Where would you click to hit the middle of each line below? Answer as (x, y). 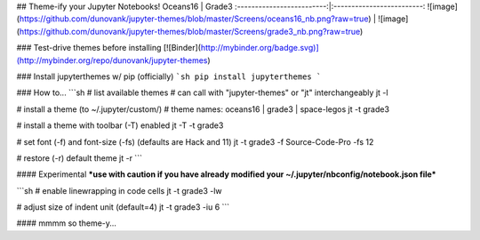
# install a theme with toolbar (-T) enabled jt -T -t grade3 (120, 125)
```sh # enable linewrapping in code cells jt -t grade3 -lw (119, 190)
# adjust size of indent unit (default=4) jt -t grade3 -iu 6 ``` (123, 207)
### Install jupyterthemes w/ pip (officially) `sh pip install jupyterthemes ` (169, 76)
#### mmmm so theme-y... (67, 223)
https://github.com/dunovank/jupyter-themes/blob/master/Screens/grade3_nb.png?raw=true (190, 31)
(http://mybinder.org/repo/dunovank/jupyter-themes (112, 60)
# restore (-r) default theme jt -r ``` (79, 158)
